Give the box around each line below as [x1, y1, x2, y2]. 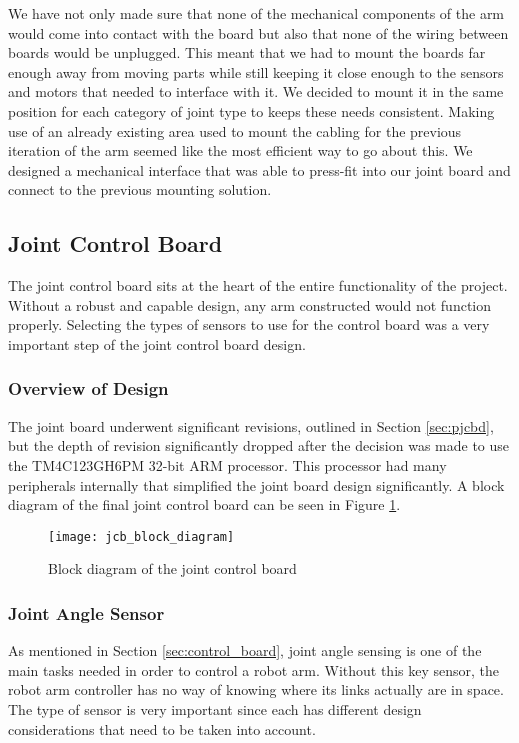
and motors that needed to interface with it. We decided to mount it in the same [8, 81, 504, 102]
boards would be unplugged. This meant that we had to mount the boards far [8, 42, 486, 63]
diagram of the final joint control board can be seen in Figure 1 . [8, 494, 401, 515]
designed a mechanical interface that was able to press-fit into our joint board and [8, 159, 511, 180]
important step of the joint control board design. [8, 333, 306, 354]
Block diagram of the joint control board [48, 558, 297, 579]
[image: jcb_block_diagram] [48, 529, 235, 544]
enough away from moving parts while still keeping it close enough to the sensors [8, 61, 504, 82]
